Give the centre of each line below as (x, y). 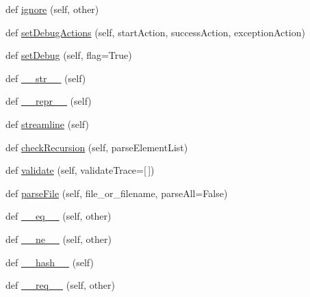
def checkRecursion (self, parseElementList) (97, 147)
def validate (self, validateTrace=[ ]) (80, 170)
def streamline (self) (47, 124)
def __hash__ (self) (50, 262)
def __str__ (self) (46, 78)
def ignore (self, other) (52, 9)
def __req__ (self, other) (61, 285)
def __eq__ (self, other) (59, 216)
